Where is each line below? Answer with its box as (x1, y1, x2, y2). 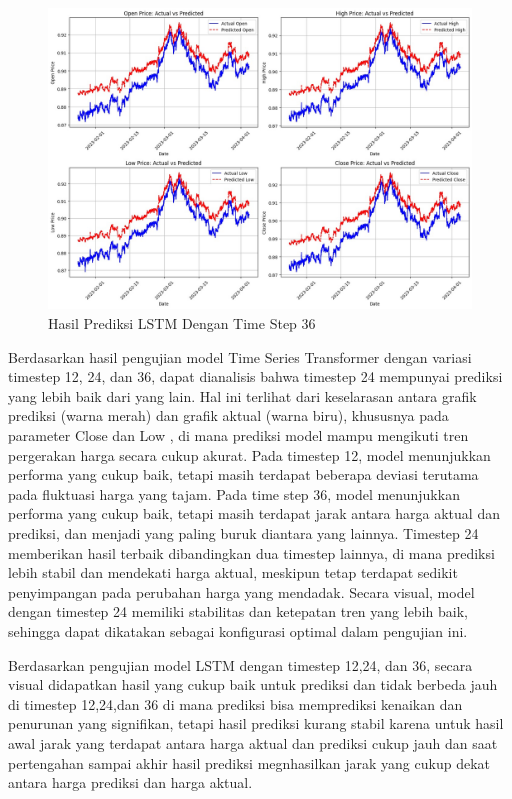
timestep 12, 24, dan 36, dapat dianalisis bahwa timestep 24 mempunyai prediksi (8, 366, 503, 387)
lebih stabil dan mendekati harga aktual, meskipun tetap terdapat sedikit (8, 562, 458, 583)
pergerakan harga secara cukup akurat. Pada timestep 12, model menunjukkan (8, 444, 491, 465)
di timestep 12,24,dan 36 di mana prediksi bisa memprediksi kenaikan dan (8, 693, 463, 714)
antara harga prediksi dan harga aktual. (8, 772, 253, 793)
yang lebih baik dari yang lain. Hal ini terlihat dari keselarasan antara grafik (8, 385, 477, 406)
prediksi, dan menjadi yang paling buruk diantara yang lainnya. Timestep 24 (8, 522, 479, 543)
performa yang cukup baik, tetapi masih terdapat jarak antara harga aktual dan (8, 503, 500, 524)
